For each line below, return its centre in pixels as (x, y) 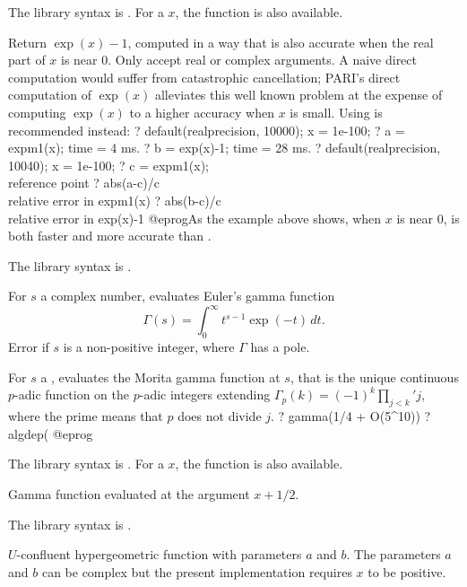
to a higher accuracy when (202, 112)
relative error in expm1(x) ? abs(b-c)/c (115, 200)
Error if (29, 347)
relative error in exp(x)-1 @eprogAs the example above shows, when (195, 218)
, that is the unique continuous (374, 377)
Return (28, 42)
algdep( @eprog (51, 433)
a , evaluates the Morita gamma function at (160, 377)
